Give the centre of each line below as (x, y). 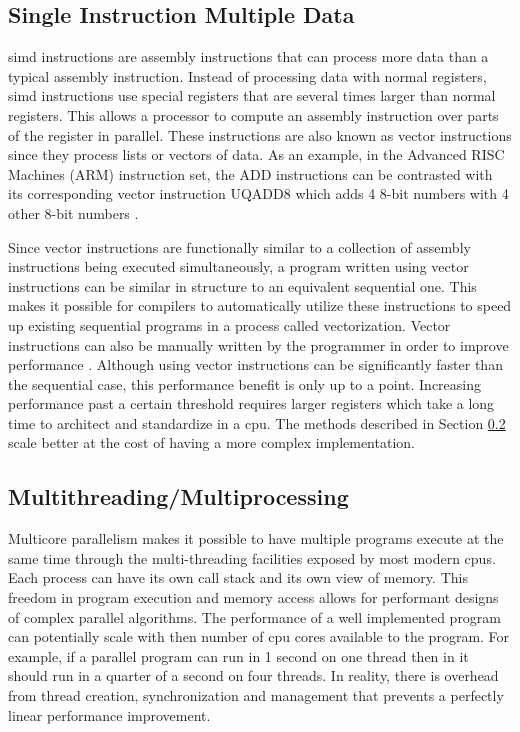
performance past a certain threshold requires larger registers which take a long (251, 403)
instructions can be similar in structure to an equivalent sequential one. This (242, 285)
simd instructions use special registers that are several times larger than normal (252, 95)
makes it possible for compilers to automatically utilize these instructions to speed (260, 305)
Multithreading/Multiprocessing (178, 496)
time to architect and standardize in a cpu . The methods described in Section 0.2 (257, 422)
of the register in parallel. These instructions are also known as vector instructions (260, 134)
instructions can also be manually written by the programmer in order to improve (258, 344)
